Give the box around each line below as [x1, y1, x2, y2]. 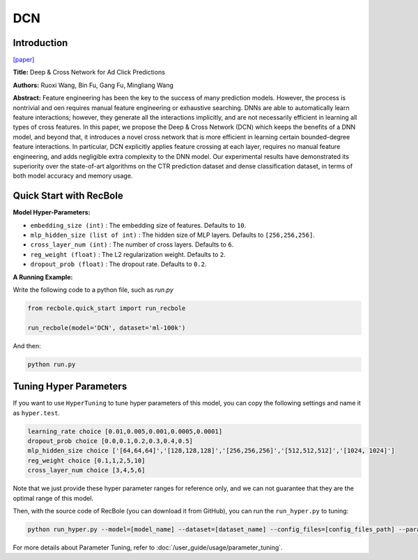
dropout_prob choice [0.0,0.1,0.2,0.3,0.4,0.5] [27, 437, 193, 445]
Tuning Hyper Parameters [13, 380, 127, 393]
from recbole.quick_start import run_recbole [27, 304, 186, 312]
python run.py [27, 360, 76, 368]
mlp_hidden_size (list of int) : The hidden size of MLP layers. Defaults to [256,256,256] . [30, 231, 315, 240]
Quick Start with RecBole [13, 190, 123, 202]
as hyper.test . [13, 408, 61, 417]
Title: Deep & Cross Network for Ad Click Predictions [13, 68, 165, 77]
